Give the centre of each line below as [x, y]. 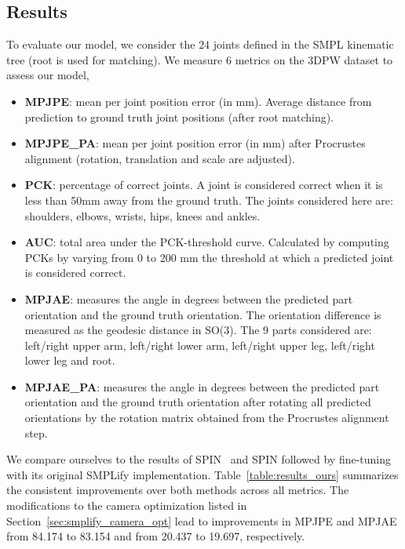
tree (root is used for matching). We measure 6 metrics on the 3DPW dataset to [200, 59]
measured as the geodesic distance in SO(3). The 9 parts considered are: [198, 330]
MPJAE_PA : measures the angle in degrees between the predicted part [202, 386]
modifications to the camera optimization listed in [127, 505]
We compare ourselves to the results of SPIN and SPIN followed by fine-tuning [199, 459]
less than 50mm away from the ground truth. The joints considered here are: [209, 200]
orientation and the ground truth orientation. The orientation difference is [203, 314]
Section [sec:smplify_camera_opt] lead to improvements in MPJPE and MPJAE [202, 520]
